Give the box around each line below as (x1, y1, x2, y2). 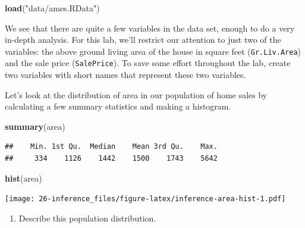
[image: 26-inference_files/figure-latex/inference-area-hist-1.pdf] (5, 195, 286, 204)
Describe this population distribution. (18, 211, 156, 224)
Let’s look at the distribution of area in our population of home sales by (5, 88, 268, 101)
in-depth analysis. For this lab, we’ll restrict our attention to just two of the (5, 33, 281, 46)
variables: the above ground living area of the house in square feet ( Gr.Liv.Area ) (5, 45, 301, 57)
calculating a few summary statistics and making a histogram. (5, 100, 231, 113)
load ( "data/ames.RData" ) (5, 2, 100, 14)
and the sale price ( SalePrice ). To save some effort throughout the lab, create (5, 57, 291, 69)
